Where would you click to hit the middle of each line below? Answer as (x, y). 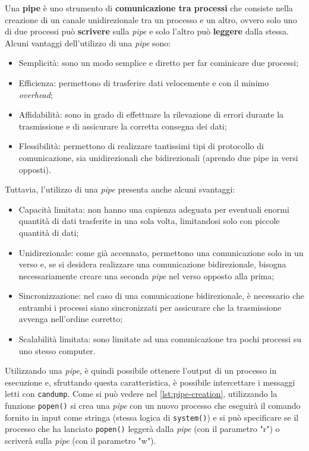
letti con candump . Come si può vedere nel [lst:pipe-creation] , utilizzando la (141, 394)
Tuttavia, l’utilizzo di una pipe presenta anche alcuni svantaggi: (120, 189)
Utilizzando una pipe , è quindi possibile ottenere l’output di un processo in (141, 370)
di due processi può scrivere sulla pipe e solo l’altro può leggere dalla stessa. (147, 31)
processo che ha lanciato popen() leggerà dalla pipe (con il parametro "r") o (142, 429)
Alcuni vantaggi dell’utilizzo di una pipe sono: (88, 42)
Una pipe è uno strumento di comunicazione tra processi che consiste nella (149, 8)
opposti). (35, 169)
